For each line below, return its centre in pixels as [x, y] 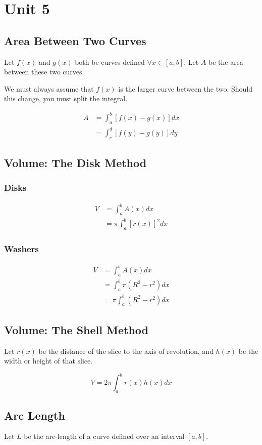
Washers [21, 249]
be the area [226, 62]
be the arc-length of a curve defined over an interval [104, 436]
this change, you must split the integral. [66, 98]
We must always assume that [49, 88]
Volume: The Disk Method [75, 163]
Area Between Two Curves [75, 40]
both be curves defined [110, 62]
